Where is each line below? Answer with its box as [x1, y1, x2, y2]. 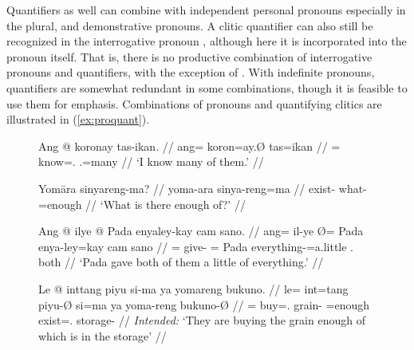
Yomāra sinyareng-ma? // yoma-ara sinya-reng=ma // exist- [38, 179, 336, 196]
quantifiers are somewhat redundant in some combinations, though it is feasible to [6, 79, 408, 96]
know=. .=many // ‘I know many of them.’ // [38, 153, 264, 170]
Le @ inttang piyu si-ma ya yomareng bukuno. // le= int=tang [38, 280, 349, 297]
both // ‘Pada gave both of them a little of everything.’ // [38, 254, 324, 270]
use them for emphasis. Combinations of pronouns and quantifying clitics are [6, 95, 382, 112]
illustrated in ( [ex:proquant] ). [6, 111, 150, 128]
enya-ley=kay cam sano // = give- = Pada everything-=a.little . [38, 238, 354, 254]
